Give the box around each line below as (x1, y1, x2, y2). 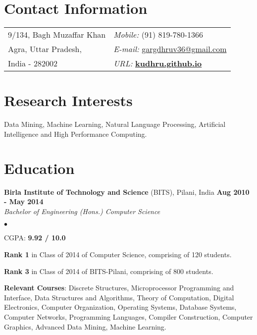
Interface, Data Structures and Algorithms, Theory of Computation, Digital (4, 292, 234, 302)
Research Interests (4, 90, 133, 111)
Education (4, 158, 75, 178)
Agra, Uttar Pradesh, (8, 43, 82, 55)
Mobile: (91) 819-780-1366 (113, 29, 204, 41)
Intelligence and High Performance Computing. (4, 128, 147, 139)
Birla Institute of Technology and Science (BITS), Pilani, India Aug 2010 (4, 186, 250, 197)
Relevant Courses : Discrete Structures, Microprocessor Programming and (4, 282, 234, 293)
